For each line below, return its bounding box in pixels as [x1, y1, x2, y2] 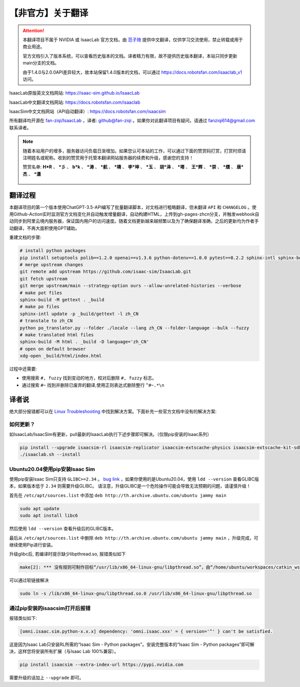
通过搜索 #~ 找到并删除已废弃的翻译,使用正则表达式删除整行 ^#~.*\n [21, 382, 164, 388]
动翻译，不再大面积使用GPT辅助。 [9, 225, 80, 231]
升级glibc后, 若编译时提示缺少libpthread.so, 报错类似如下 [9, 551, 126, 557]
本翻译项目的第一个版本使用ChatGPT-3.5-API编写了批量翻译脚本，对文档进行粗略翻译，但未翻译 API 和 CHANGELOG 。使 [9, 204, 257, 210]
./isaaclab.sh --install [19, 451, 81, 457]
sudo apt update [19, 506, 60, 511]
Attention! [22, 28, 44, 34]
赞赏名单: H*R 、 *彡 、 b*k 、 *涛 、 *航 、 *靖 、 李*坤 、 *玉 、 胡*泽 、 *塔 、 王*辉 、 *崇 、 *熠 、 [22, 164, 236, 170]
